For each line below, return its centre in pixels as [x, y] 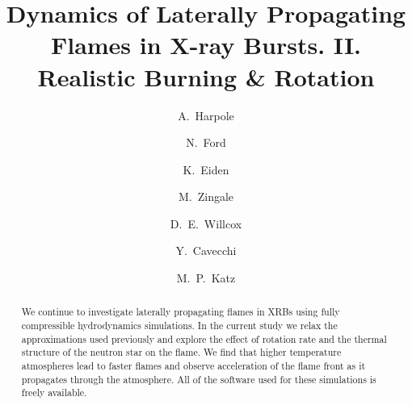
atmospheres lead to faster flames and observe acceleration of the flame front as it [193, 366]
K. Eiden [206, 169]
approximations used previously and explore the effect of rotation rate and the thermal [204, 338]
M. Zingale [206, 196]
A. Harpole [206, 115]
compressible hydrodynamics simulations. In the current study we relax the [179, 326]
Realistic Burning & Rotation [206, 76]
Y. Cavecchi [206, 251]
